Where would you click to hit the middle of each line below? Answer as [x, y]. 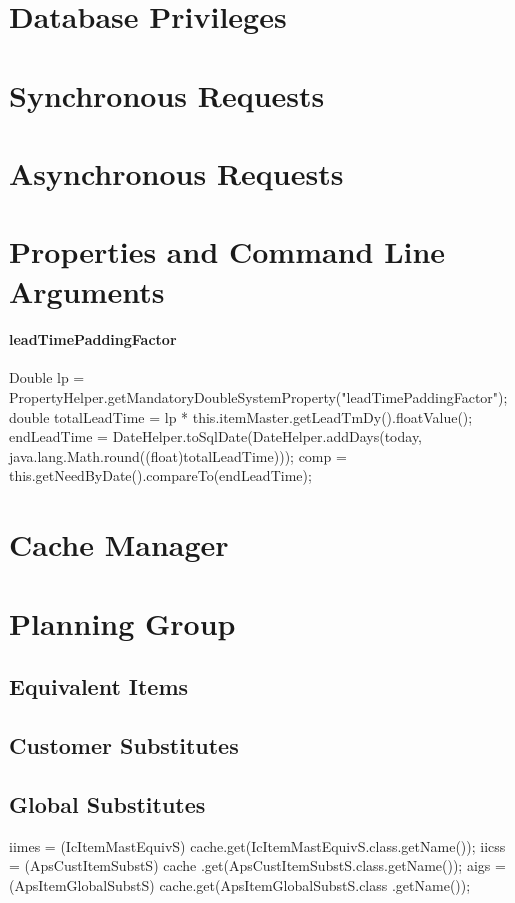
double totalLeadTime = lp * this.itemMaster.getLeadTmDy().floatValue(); [241, 416]
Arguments [87, 290]
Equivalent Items [99, 686]
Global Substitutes [107, 803]
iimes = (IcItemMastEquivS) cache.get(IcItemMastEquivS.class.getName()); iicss [257, 845]
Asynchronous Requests [176, 172]
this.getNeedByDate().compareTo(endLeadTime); [160, 475]
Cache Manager [119, 544]
